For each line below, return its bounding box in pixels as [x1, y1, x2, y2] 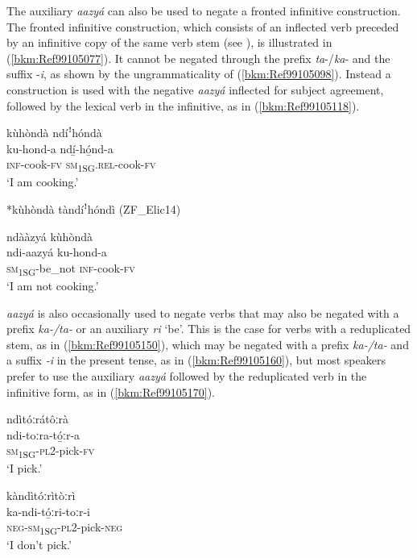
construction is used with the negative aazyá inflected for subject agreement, [6, 81, 384, 98]
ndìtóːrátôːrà [6, 410, 69, 427]
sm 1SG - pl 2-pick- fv [6, 442, 95, 461]
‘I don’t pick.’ [6, 536, 72, 553]
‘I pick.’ [6, 460, 43, 477]
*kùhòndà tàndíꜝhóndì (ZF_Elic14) [6, 201, 181, 218]
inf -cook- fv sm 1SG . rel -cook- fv [6, 156, 156, 175]
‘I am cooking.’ [6, 173, 79, 190]
